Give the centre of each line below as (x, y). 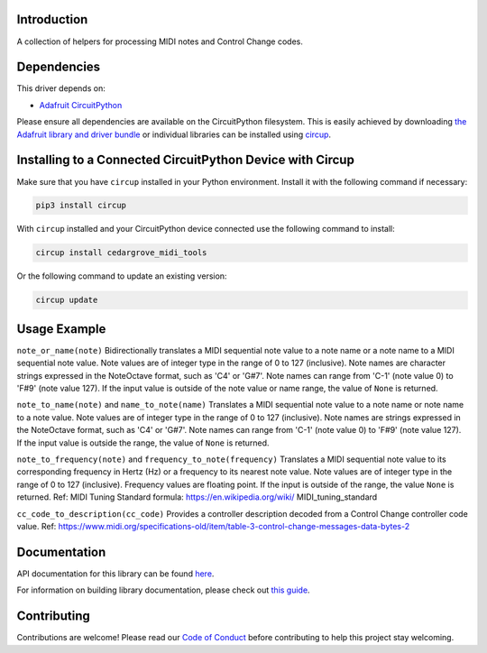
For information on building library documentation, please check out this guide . (163, 590)
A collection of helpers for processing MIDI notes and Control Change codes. (160, 41)
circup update (67, 300)
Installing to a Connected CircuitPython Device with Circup (186, 160)
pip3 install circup (81, 206)
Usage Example (61, 329)
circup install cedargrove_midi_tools (121, 253)
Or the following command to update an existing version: (122, 276)
